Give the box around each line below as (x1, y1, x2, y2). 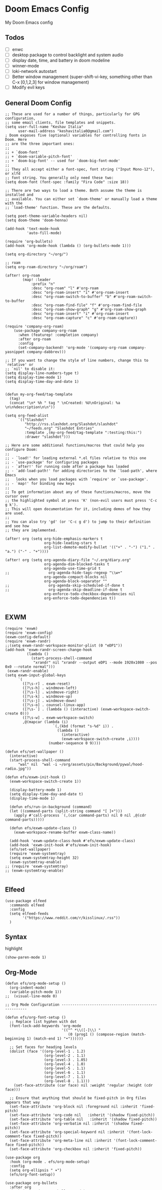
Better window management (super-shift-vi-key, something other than (12, 74, 153, 80)
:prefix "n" (31, 281, 55, 286)
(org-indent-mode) (9, 985, 47, 991)
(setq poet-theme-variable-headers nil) (5, 214, 88, 218)
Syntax (5, 933, 27, 941)
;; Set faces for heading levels (9, 1045, 77, 1050)
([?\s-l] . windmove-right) (22, 690, 79, 694)
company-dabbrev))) (26, 349, 66, 354)
